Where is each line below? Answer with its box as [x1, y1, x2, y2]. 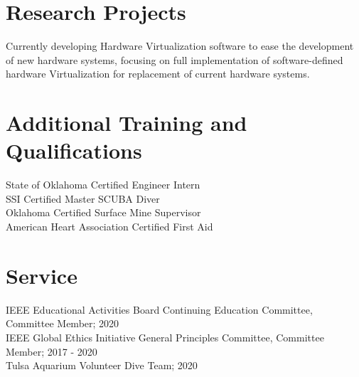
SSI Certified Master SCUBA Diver [6, 191, 160, 206]
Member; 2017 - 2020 [6, 344, 97, 359]
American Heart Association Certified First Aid [6, 219, 213, 233]
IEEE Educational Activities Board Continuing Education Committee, [6, 302, 313, 317]
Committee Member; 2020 [6, 316, 119, 331]
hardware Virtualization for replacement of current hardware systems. [6, 66, 310, 81]
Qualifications [6, 136, 142, 165]
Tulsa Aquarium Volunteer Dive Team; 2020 [6, 358, 198, 373]
